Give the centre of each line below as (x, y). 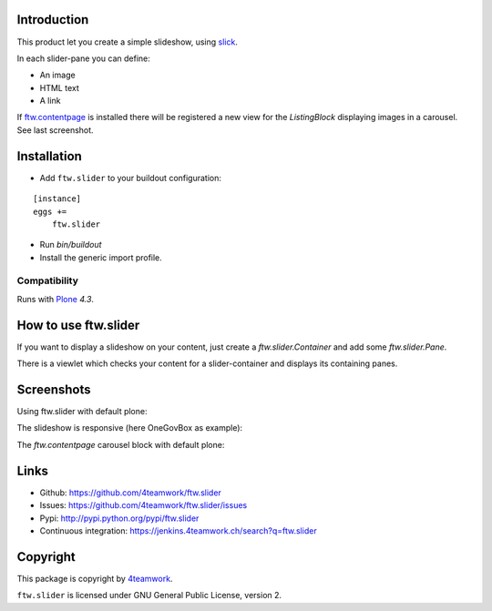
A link (50, 101)
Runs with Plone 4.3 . (56, 299)
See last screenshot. (56, 130)
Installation (49, 156)
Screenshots (54, 389)
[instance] (57, 199)
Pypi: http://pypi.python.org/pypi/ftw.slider (119, 518)
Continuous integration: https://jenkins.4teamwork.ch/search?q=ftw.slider (179, 530)
